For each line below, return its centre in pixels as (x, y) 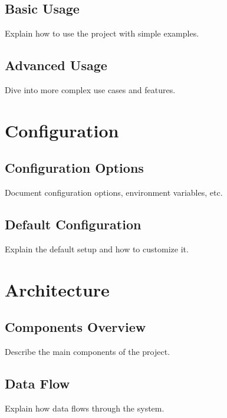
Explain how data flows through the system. (85, 408)
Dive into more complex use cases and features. (90, 90)
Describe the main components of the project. (88, 352)
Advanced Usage (56, 65)
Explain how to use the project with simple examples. (102, 33)
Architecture (57, 289)
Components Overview (75, 327)
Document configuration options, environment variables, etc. (114, 192)
